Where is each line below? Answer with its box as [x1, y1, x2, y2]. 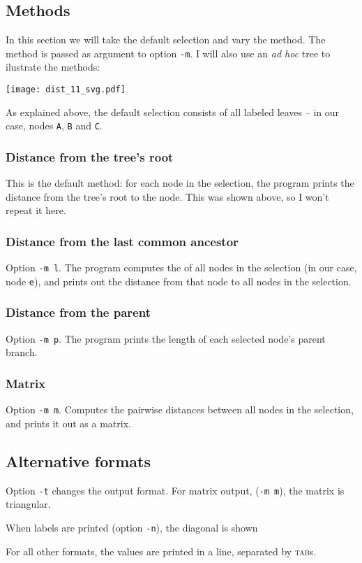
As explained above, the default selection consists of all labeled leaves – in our [6, 104, 340, 119]
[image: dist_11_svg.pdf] [6, 85, 126, 95]
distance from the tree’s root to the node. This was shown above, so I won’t [6, 189, 329, 204]
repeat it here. [6, 203, 66, 218]
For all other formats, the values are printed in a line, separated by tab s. [6, 543, 317, 558]
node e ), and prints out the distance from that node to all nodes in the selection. [6, 273, 352, 288]
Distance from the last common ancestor [6, 232, 239, 250]
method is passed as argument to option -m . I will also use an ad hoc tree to [6, 45, 331, 60]
